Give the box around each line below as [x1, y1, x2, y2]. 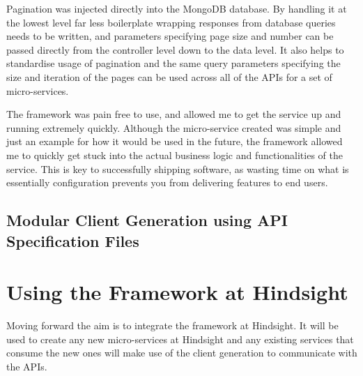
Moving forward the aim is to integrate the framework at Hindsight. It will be [6, 318, 339, 333]
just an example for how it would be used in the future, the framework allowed [6, 134, 343, 149]
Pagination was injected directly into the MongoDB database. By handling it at [6, 1, 347, 15]
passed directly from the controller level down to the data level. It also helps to [6, 42, 344, 57]
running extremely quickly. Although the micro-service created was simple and [6, 120, 341, 135]
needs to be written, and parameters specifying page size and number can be [6, 29, 334, 43]
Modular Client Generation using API [6, 209, 288, 231]
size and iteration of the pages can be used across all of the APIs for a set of [6, 69, 332, 84]
